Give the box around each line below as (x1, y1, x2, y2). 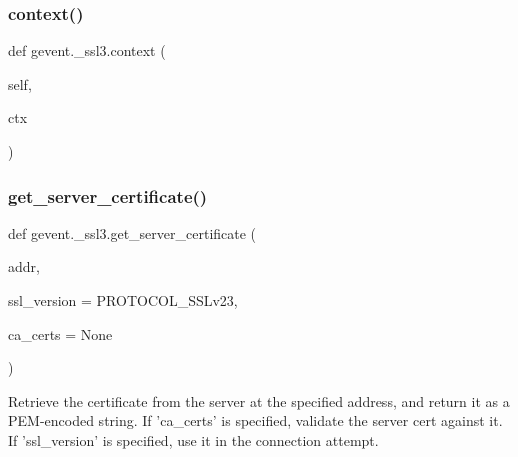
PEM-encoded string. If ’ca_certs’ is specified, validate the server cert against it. (8, 410, 503, 431)
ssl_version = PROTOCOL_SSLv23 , (8, 290, 238, 310)
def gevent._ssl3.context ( (8, 40, 166, 61)
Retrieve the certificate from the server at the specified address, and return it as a (8, 390, 510, 411)
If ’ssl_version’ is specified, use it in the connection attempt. (8, 429, 379, 450)
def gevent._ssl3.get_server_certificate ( (8, 222, 257, 243)
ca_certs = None (8, 323, 113, 344)
